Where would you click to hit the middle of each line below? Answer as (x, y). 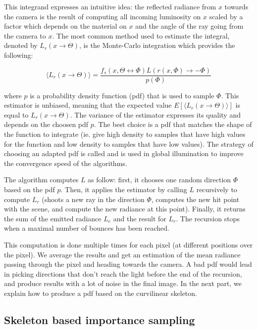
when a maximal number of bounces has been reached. (87, 228)
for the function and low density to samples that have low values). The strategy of (129, 144)
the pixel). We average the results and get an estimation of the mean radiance (122, 254)
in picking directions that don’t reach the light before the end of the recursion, (123, 273)
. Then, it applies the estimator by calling (124, 189)
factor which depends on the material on (65, 26)
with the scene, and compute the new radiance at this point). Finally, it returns (125, 209)
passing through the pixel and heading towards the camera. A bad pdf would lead (128, 264)
